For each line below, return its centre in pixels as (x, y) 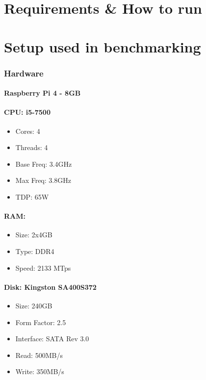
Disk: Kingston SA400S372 (50, 287)
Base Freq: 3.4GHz (44, 164)
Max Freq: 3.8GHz (43, 180)
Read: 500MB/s (39, 355)
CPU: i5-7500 (27, 112)
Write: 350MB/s (40, 371)
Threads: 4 (32, 147)
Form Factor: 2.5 (41, 322)
